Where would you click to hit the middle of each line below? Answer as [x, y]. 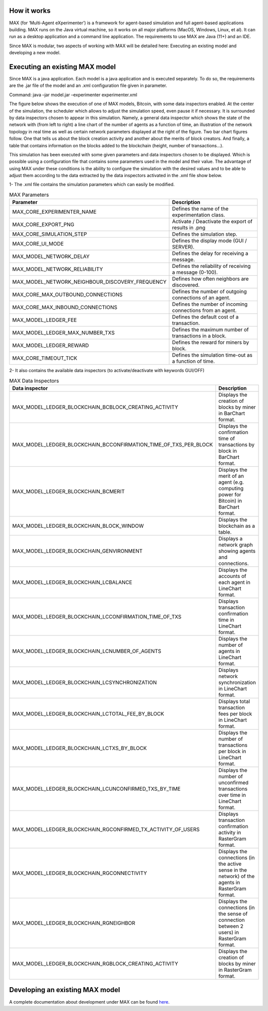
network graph [236, 545]
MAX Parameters [29, 195]
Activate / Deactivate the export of [212, 222]
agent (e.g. [231, 482]
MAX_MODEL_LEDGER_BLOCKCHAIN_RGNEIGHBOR [74, 923]
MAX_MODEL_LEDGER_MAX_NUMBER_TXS [64, 333]
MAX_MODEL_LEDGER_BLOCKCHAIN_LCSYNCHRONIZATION [85, 682]
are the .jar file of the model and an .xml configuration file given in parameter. [88, 86]
